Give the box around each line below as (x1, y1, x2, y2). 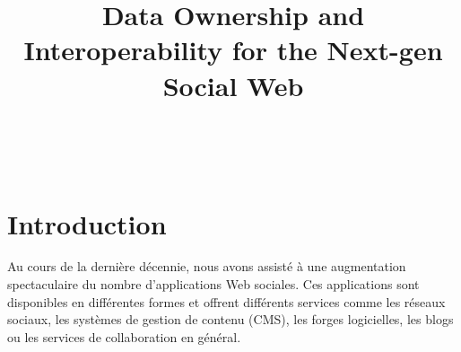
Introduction (7, 205, 167, 242)
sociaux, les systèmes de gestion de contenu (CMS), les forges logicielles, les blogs (7, 310, 454, 329)
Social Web (162, 66, 304, 103)
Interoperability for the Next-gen (23, 31, 443, 68)
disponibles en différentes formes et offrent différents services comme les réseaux (7, 292, 446, 311)
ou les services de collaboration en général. (7, 327, 241, 346)
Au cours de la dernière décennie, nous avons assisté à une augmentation (7, 257, 406, 276)
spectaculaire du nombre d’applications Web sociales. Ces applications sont (7, 275, 420, 294)
